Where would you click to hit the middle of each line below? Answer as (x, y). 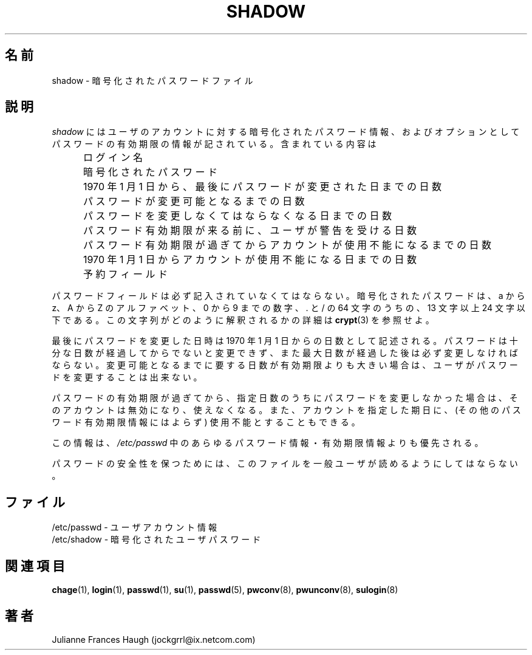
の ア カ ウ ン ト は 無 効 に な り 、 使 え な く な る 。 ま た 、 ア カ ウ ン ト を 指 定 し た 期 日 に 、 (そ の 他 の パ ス (286, 410)
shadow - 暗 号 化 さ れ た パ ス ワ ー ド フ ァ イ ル (152, 80)
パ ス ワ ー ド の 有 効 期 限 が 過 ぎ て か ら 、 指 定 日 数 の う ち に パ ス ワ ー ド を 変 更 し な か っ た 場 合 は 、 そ (285, 398)
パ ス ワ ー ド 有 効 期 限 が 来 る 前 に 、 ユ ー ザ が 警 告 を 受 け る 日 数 (250, 231)
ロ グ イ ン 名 (113, 158)
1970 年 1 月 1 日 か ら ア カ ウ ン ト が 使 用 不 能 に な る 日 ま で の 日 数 (250, 260)
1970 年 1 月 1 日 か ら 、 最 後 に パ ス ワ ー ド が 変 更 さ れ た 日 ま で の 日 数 (263, 187)
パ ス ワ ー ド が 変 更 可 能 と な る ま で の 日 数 (194, 201)
